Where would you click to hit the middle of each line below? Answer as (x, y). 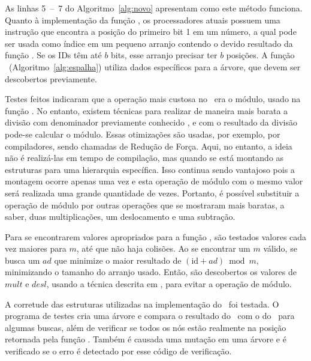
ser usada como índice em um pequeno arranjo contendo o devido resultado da (149, 43)
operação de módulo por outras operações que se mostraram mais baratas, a (145, 205)
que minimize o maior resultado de (118, 260)
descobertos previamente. (51, 78)
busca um (22, 260)
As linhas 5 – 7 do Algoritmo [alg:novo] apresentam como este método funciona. (154, 8)
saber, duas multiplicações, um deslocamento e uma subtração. (120, 217)
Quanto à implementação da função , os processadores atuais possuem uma (143, 20)
